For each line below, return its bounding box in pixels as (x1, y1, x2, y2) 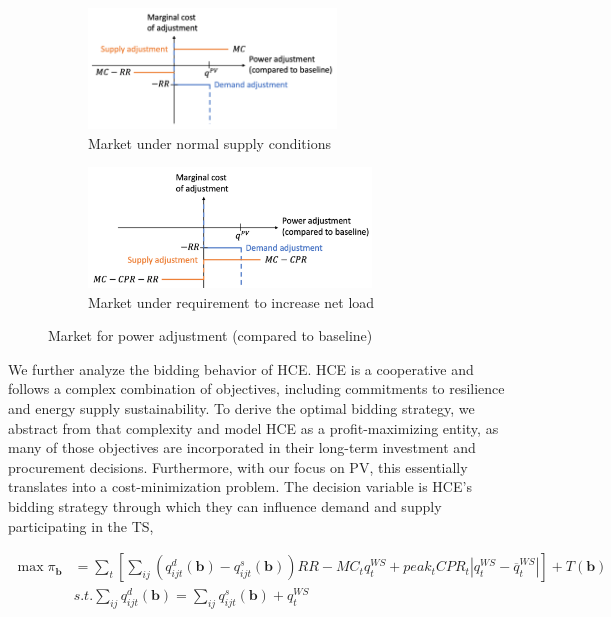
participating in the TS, (8, 515, 154, 536)
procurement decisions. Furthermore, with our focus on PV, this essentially (8, 456, 468, 477)
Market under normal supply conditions (88, 132, 331, 153)
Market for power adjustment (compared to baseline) (48, 325, 373, 346)
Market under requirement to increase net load (88, 291, 375, 312)
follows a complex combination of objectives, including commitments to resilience (8, 378, 505, 399)
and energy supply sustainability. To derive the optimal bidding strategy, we (8, 398, 475, 419)
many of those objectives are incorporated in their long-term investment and (8, 437, 476, 458)
